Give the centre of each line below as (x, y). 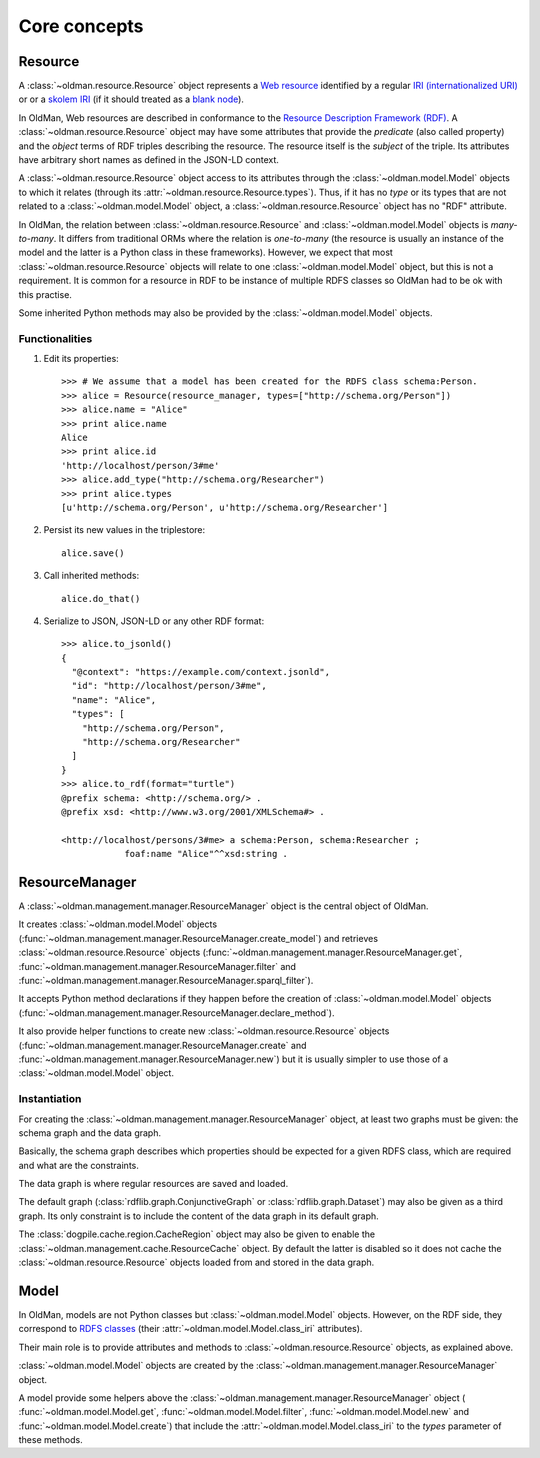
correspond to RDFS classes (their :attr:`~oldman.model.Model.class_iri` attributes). (190, 1329)
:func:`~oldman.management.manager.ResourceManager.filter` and (157, 966)
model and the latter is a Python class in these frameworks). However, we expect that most (206, 252)
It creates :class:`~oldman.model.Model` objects (118, 924)
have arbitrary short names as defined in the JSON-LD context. (149, 160)
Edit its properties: (81, 359)
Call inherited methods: (91, 576)
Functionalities (55, 338)
